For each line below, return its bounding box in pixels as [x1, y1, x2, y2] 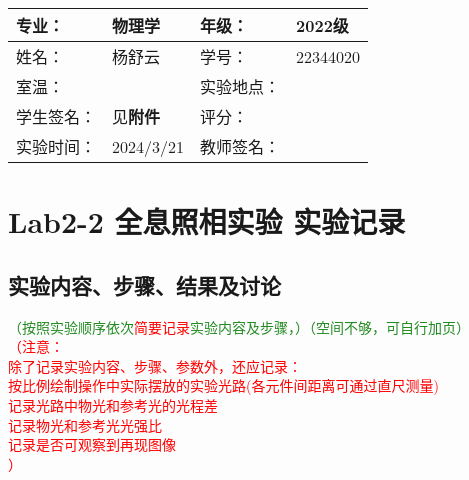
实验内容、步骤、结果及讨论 [8, 269, 281, 300]
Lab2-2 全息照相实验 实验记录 [8, 201, 406, 242]
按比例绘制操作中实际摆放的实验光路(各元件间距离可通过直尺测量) [8, 375, 439, 396]
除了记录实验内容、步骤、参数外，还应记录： [8, 355, 302, 376]
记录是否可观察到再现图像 [8, 434, 176, 455]
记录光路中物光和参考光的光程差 [8, 394, 218, 415]
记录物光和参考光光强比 [8, 414, 162, 435]
